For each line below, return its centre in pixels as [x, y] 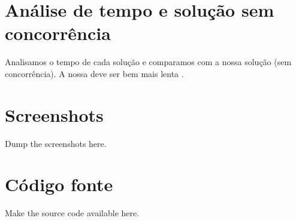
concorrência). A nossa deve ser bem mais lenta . [94, 73]
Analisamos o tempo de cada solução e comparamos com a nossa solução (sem [148, 62]
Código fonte [59, 184]
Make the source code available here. [72, 213]
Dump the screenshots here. [56, 143]
